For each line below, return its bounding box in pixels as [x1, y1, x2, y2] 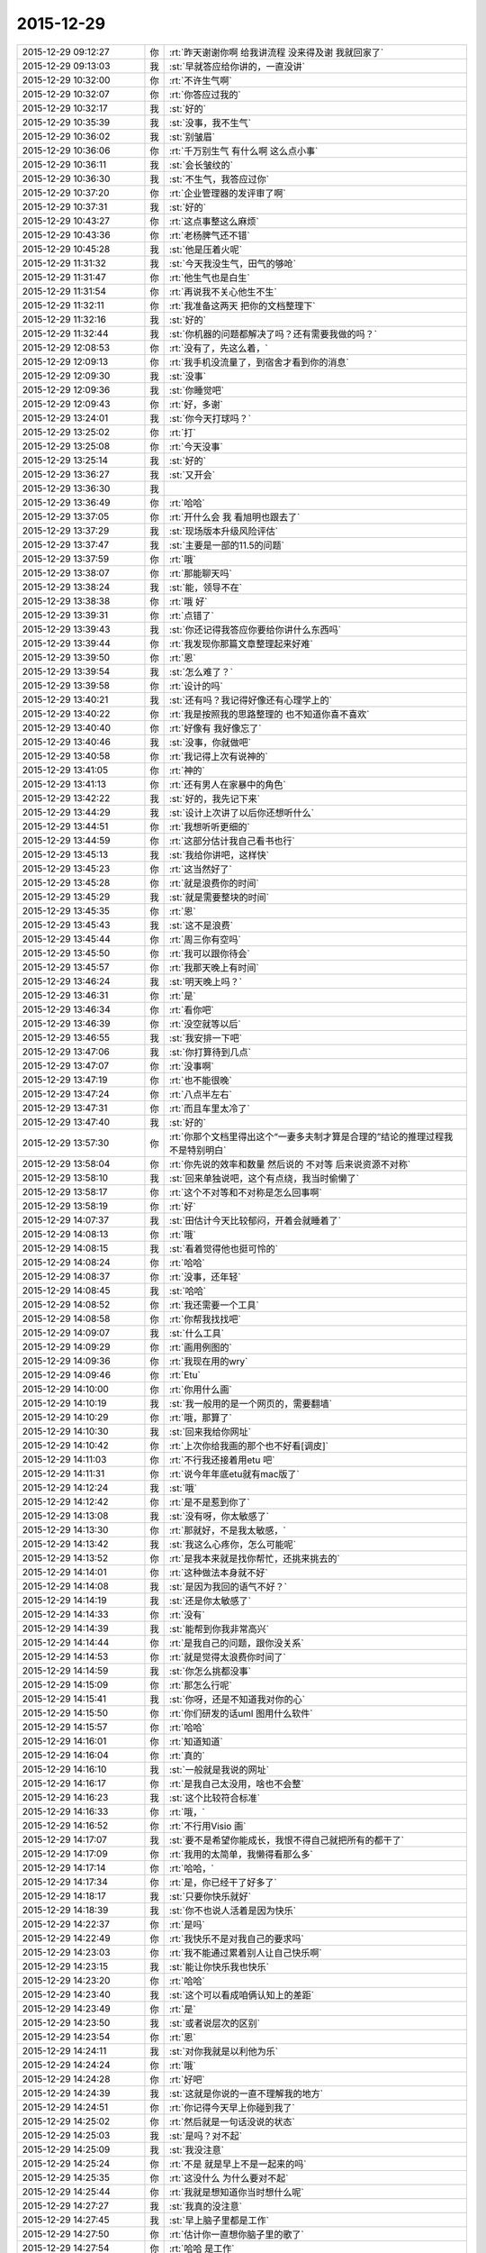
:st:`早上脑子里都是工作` [168, 2213, 270, 2226]
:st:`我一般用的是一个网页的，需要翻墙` [168, 1397, 333, 1409]
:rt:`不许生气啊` [168, 74, 233, 87]
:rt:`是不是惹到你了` [168, 1496, 251, 1509]
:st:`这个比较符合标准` [168, 1792, 261, 1804]
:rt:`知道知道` [168, 1735, 224, 1747]
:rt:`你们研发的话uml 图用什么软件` [168, 1707, 313, 1719]
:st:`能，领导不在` [168, 581, 243, 594]
